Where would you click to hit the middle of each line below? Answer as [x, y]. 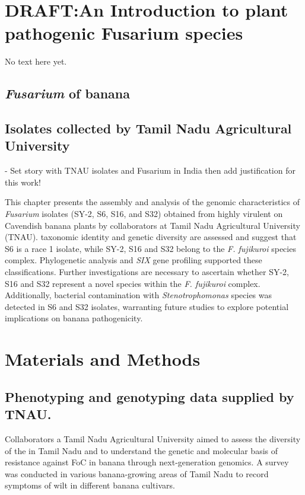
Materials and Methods [103, 359]
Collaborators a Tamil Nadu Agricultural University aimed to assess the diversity [153, 438]
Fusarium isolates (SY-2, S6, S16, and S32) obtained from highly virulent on [144, 214]
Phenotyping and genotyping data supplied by [150, 396]
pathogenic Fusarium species [124, 33]
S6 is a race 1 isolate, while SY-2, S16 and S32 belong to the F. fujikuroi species [150, 248]
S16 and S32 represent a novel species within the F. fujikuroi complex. [133, 283]
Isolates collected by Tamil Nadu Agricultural [148, 128]
